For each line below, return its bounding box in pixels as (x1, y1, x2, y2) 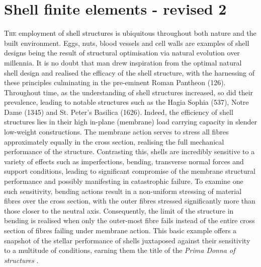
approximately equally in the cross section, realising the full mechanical (4, 136, 224, 147)
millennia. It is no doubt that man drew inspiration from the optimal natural (4, 57, 242, 68)
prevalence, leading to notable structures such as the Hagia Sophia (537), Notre (4, 97, 249, 107)
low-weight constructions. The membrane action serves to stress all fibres (4, 126, 229, 137)
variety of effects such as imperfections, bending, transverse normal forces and (4, 156, 244, 166)
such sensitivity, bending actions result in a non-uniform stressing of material (4, 185, 242, 196)
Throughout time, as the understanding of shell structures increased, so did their (4, 87, 253, 97)
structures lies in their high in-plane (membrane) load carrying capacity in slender (4, 116, 257, 127)
